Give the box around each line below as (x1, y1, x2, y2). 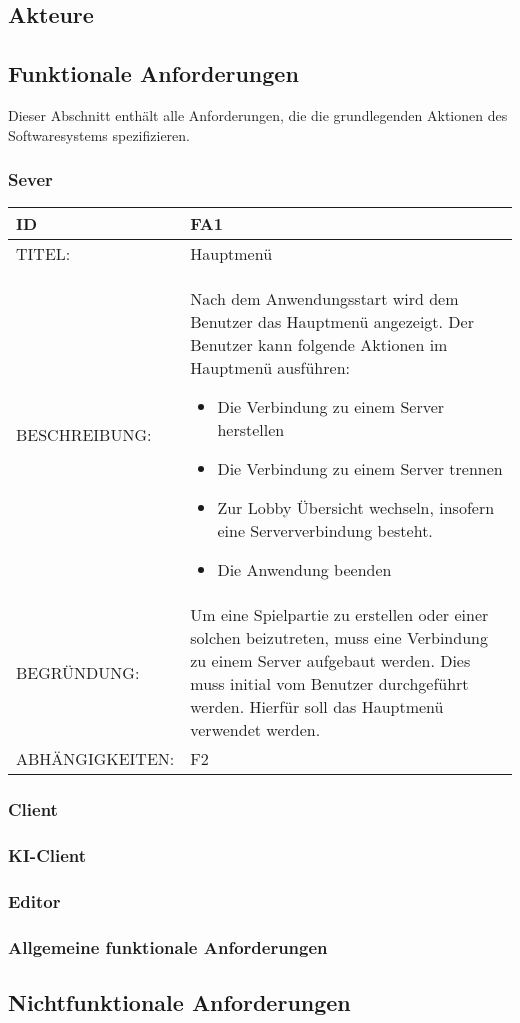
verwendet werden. (190, 718, 321, 742)
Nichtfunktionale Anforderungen (8, 987, 351, 1018)
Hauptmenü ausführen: (190, 356, 350, 380)
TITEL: (16, 242, 71, 266)
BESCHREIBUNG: (16, 422, 152, 446)
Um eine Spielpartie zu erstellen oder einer (190, 603, 489, 627)
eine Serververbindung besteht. (217, 519, 433, 543)
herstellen (217, 418, 285, 442)
